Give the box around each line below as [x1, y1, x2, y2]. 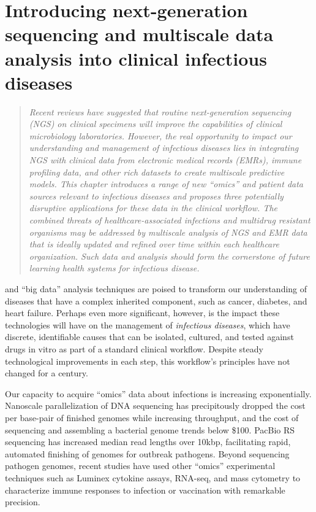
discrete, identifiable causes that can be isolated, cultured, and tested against [5, 330, 294, 343]
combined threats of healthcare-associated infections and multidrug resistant [29, 214, 310, 227]
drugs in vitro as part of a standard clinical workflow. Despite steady [5, 342, 263, 355]
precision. [5, 495, 40, 508]
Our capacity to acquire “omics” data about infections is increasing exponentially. [5, 387, 312, 400]
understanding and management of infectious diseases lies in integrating [29, 141, 299, 154]
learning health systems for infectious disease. [29, 262, 200, 274]
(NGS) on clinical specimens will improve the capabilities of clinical [29, 117, 282, 130]
